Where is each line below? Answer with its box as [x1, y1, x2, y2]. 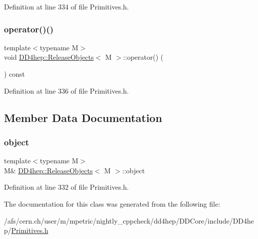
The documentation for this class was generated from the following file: [4, 198, 220, 209]
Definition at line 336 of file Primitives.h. [4, 85, 129, 96]
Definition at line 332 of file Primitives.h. [4, 182, 129, 192]
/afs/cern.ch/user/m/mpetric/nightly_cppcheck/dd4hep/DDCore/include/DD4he [4, 215, 254, 226]
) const [4, 69, 25, 79]
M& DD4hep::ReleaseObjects [4, 165, 93, 175]
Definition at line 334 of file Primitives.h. [4, 1, 129, 11]
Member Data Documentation [4, 110, 163, 125]
